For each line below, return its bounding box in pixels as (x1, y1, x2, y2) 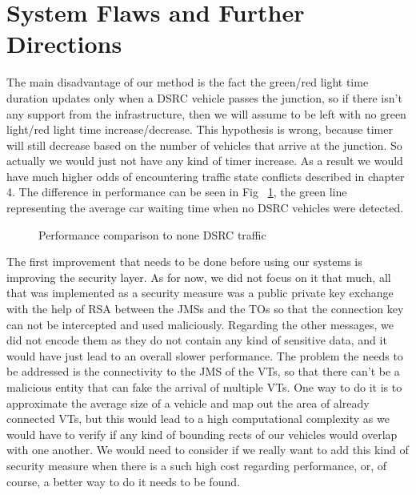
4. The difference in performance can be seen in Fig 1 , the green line (6, 183, 347, 200)
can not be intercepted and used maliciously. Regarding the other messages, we (6, 316, 394, 332)
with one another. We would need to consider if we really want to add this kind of (6, 441, 409, 458)
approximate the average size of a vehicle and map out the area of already (6, 394, 370, 411)
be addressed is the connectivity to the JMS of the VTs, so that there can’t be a (6, 363, 400, 380)
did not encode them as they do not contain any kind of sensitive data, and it (6, 332, 387, 348)
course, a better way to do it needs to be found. (6, 473, 240, 489)
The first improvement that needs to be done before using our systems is (6, 253, 362, 270)
